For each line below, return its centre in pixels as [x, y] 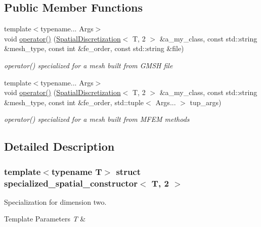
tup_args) [206, 102]
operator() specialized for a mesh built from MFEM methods [97, 119]
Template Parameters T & [45, 219]
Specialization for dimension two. [55, 201]
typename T [77, 171]
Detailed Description [59, 146]
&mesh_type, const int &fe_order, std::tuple [74, 102]
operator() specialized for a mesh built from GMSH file [89, 65]
